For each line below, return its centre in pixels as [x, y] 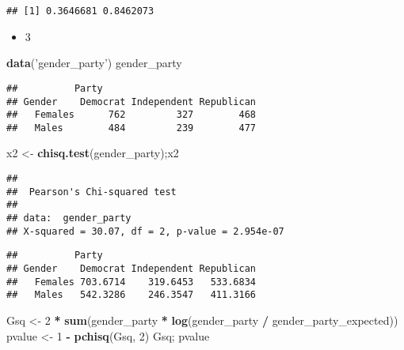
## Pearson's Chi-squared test [91, 192]
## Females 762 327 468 [131, 115]
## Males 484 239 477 [131, 128]
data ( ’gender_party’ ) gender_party [94, 63]
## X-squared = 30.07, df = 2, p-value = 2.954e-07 [145, 231]
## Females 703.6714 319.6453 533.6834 [131, 282]
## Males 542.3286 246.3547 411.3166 [131, 295]
